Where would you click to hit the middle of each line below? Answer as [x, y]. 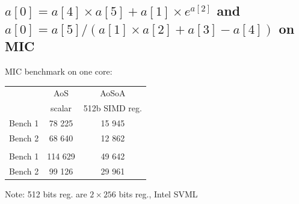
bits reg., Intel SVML [158, 193]
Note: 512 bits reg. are [46, 193]
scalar [61, 108]
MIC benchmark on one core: [59, 71]
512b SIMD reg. [113, 108]
